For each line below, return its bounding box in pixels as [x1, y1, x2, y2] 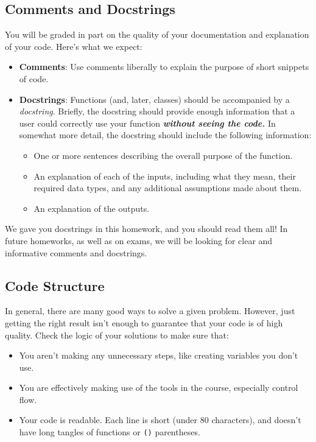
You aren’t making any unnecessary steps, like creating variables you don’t [19, 349, 298, 362]
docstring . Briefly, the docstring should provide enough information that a [19, 105, 295, 118]
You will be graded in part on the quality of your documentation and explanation [5, 28, 309, 41]
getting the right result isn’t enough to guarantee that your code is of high [5, 316, 283, 329]
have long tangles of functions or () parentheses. [19, 426, 200, 438]
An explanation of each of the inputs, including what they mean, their [33, 169, 296, 182]
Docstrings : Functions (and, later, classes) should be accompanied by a [19, 93, 290, 105]
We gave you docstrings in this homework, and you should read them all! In [5, 222, 288, 235]
